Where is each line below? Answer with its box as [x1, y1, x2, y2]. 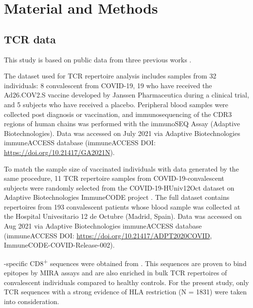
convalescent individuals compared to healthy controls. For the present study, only [4, 277, 249, 287]
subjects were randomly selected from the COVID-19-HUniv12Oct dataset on [4, 182, 235, 192]
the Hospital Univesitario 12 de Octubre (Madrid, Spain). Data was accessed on [4, 211, 242, 221]
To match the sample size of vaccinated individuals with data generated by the [4, 163, 239, 173]
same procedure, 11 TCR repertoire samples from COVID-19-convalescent [4, 173, 224, 183]
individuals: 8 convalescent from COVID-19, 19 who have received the [4, 80, 212, 90]
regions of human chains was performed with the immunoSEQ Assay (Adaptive [4, 118, 240, 129]
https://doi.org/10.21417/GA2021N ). [4, 147, 115, 157]
